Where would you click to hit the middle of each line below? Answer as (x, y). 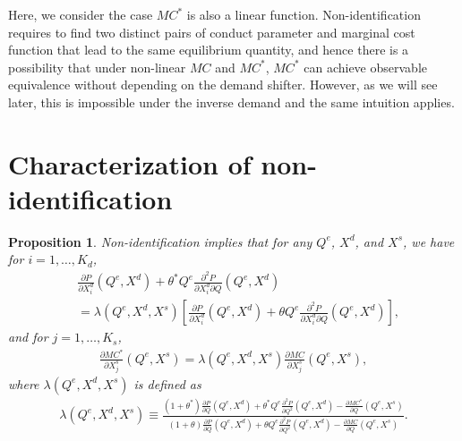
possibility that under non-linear (97, 67)
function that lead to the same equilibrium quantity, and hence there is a (209, 50)
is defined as (167, 383)
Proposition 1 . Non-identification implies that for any (160, 241)
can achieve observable (365, 67)
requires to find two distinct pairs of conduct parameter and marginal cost (212, 32)
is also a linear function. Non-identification (304, 14)
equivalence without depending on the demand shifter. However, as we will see (223, 85)
